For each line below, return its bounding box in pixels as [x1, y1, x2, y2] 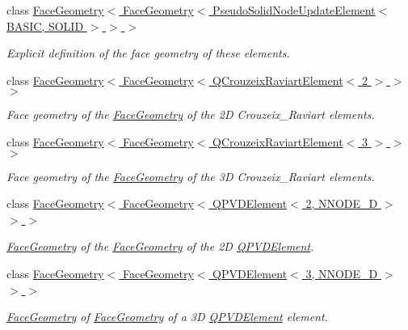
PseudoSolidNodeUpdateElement [212, 2, 376, 18]
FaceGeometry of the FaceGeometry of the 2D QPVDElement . [6, 238, 314, 255]
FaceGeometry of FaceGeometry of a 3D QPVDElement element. [6, 308, 328, 325]
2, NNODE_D [305, 195, 378, 212]
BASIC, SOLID [6, 17, 84, 34]
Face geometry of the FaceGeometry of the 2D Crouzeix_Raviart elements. [6, 106, 375, 123]
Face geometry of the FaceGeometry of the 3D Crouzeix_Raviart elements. [6, 167, 375, 184]
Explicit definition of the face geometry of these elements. [6, 44, 290, 61]
